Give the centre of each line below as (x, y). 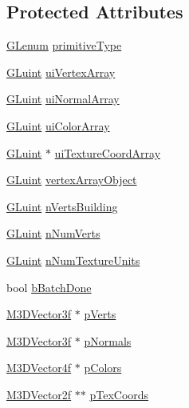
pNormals (108, 340)
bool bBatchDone (49, 287)
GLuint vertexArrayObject (72, 180)
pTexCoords (119, 394)
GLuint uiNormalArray (63, 99)
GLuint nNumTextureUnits (73, 260)
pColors (103, 368)
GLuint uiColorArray (58, 125)
